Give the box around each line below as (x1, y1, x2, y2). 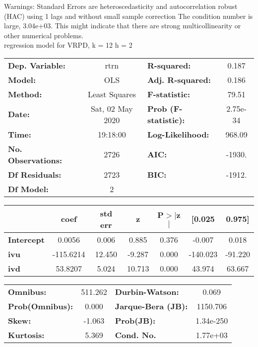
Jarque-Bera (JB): (115, 300, 188, 312)
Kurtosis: (8, 329, 45, 341)
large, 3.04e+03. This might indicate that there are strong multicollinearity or (4, 20, 241, 31)
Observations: (8, 154, 63, 166)
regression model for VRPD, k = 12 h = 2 (4, 40, 132, 50)
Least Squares (87, 88, 136, 100)
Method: (8, 88, 42, 100)
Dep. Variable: (8, 59, 65, 71)
